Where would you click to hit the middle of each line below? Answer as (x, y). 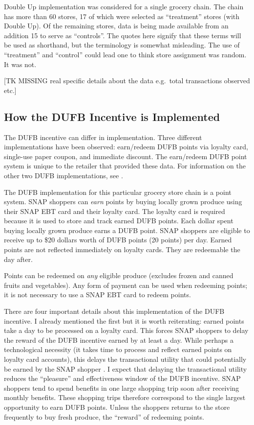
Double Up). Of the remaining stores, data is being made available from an (116, 26)
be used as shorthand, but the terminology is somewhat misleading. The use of (122, 45)
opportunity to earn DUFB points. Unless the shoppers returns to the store (117, 407)
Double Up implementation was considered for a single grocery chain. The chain (124, 6)
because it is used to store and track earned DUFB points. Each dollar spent (119, 221)
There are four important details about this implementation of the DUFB (114, 311)
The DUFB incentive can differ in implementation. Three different (103, 137)
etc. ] (10, 90)
